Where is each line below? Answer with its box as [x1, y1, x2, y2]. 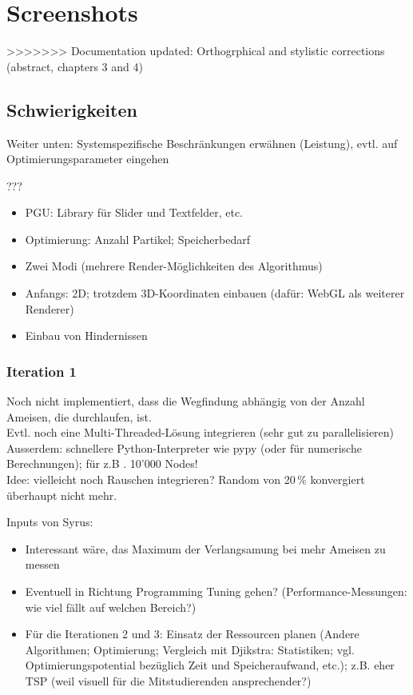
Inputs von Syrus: [6, 513, 93, 530]
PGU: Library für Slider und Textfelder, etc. [25, 204, 243, 221]
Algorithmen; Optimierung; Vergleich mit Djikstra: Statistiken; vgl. [25, 641, 355, 657]
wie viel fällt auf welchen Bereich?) [25, 598, 197, 615]
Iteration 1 [6, 361, 77, 381]
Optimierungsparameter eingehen [6, 150, 169, 167]
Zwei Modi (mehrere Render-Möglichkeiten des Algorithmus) [25, 258, 323, 274]
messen [25, 556, 60, 573]
